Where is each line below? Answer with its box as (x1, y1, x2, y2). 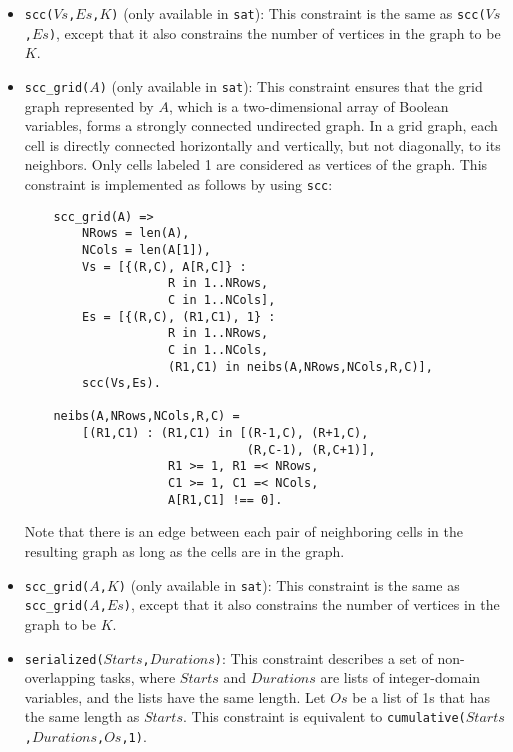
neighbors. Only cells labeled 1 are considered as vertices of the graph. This (24, 154, 488, 175)
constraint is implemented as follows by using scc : (24, 173, 333, 194)
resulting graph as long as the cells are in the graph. (24, 541, 345, 561)
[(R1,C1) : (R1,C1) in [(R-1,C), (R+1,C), (82, 426, 369, 441)
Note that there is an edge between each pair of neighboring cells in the (24, 521, 463, 542)
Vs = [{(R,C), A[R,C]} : (82, 259, 247, 274)
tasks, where (99, 667, 176, 688)
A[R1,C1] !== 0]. (167, 492, 283, 507)
